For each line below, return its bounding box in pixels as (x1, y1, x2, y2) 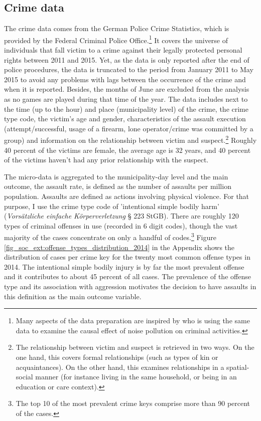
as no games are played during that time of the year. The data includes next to (4, 94, 248, 104)
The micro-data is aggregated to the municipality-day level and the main (4, 171, 228, 181)
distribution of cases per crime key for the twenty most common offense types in (4, 252, 250, 262)
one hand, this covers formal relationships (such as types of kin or (16, 351, 218, 362)
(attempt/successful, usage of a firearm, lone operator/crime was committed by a (4, 123, 253, 133)
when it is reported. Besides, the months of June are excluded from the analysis (4, 84, 249, 94)
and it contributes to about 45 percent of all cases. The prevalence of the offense (4, 271, 251, 282)
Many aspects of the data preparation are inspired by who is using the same (16, 315, 250, 326)
